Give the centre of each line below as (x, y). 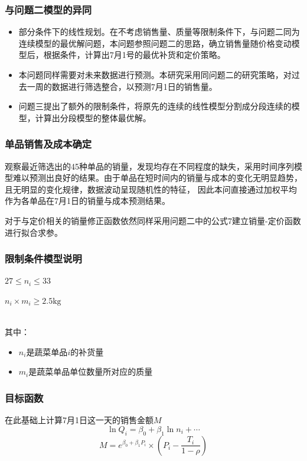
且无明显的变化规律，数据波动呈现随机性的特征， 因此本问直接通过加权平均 (151, 189)
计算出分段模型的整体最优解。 (93, 117)
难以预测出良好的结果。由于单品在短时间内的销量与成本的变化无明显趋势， (157, 178)
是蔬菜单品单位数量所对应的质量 (91, 371)
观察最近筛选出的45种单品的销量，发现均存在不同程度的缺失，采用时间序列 (149, 166)
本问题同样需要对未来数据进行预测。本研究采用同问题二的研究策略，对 (155, 74)
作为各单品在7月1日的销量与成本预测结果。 (87, 201)
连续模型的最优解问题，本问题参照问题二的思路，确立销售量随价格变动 (155, 43)
